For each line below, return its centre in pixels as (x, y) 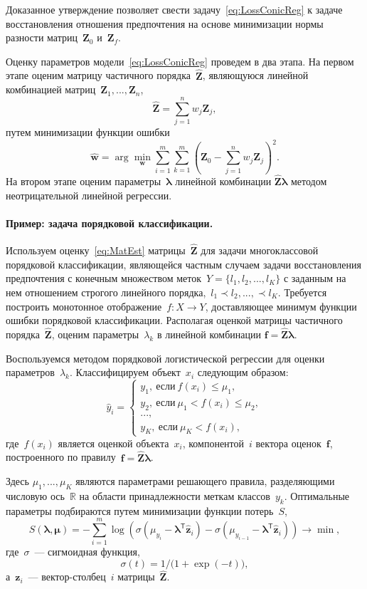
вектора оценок (288, 443)
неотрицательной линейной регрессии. (89, 195)
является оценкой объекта (113, 443)
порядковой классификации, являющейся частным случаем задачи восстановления (183, 264)
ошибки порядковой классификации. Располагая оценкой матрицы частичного (174, 320)
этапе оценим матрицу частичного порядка (98, 75)
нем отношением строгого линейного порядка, (106, 292)
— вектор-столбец (67, 577)
